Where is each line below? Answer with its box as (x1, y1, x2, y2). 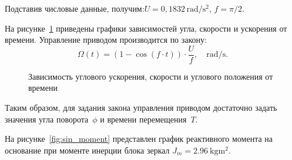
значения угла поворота (5, 113, 89, 125)
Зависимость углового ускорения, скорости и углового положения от (28, 70, 273, 82)
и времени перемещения (100, 113, 187, 125)
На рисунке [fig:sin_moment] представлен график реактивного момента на (5, 132, 273, 145)
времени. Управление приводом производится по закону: (5, 33, 207, 46)
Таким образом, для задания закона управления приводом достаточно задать (5, 101, 277, 114)
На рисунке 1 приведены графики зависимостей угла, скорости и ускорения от (5, 22, 287, 34)
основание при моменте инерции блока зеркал (5, 144, 170, 156)
